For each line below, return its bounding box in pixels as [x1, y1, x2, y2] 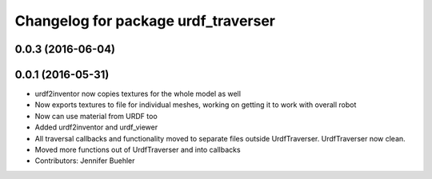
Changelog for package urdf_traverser [14, 12, 276, 30]
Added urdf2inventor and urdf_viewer [34, 122, 158, 132]
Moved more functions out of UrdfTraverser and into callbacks [34, 145, 241, 155]
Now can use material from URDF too [34, 111, 158, 121]
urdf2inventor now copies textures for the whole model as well [34, 89, 242, 99]
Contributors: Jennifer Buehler [34, 156, 135, 165]
